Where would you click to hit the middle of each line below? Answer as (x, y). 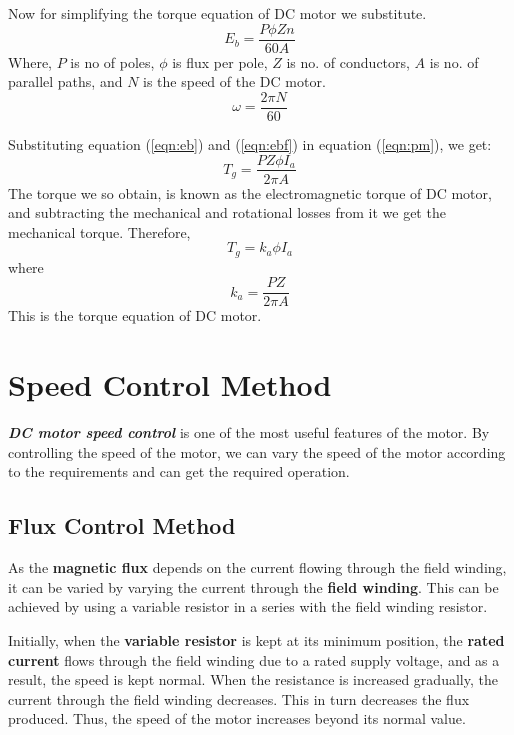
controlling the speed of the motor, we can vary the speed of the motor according (257, 451)
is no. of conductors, (348, 61)
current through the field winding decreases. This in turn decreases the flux (239, 698)
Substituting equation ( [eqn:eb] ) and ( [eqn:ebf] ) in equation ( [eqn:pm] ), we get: (250, 143)
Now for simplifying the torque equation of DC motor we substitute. (217, 13)
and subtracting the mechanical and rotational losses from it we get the (227, 212)
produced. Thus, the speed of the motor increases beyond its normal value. (237, 718)
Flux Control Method (122, 525)
